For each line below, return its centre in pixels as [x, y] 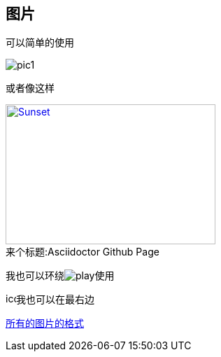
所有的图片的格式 [45, 323]
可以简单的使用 [40, 43]
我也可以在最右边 [55, 300]
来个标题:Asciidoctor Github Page [83, 252]
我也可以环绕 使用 [60, 276]
